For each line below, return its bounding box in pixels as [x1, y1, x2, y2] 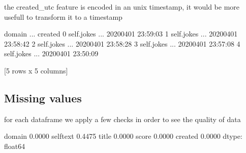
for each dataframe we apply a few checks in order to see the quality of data [4, 113, 241, 124]
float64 [4, 140, 25, 151]
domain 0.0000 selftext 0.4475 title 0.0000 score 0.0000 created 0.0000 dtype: [4, 131, 242, 141]
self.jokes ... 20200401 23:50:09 [4, 48, 99, 59]
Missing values [4, 90, 82, 105]
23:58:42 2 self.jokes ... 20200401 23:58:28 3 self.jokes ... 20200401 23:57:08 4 [4, 38, 240, 49]
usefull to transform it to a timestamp [4, 11, 122, 22]
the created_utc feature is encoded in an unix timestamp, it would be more [4, 2, 240, 12]
